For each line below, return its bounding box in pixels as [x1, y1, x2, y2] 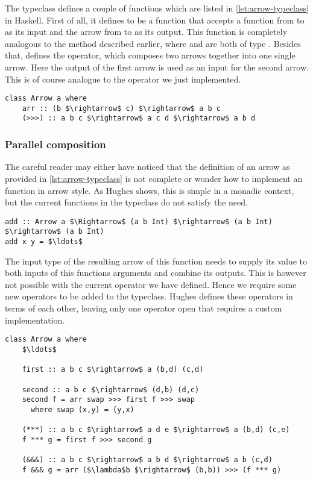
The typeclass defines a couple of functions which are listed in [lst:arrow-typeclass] [5, 2, 309, 14]
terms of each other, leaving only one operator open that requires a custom [5, 302, 282, 315]
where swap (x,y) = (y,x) [30, 405, 134, 414]
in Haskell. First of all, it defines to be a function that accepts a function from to [5, 13, 305, 26]
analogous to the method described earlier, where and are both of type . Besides [5, 37, 301, 49]
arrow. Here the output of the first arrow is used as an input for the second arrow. [5, 60, 309, 73]
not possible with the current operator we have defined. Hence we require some [5, 278, 297, 290]
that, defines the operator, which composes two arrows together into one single [5, 49, 296, 61]
